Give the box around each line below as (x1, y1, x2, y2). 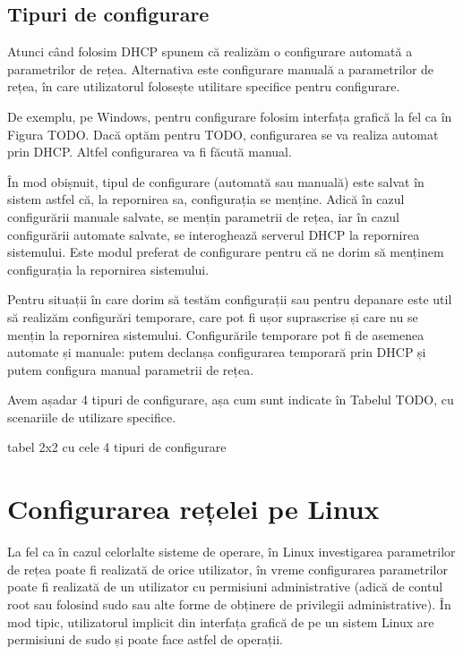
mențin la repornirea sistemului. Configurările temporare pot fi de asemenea (7, 325, 424, 344)
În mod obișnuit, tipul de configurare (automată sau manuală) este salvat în (7, 172, 424, 191)
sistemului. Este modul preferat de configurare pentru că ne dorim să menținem (7, 242, 444, 261)
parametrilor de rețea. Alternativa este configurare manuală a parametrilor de (7, 59, 434, 78)
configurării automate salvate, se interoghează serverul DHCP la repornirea (7, 225, 420, 243)
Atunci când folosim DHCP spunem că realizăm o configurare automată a (7, 42, 413, 61)
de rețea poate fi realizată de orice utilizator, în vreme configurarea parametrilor (7, 559, 448, 578)
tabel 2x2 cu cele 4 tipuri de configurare (7, 438, 227, 456)
